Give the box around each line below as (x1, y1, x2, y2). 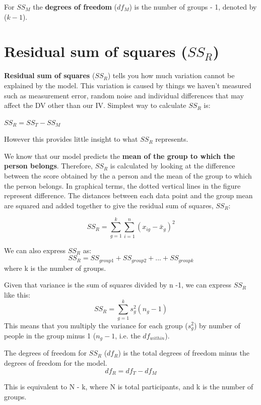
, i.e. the (115, 330, 141, 340)
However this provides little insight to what (4, 134, 138, 144)
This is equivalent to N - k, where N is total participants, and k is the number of (4, 381, 253, 392)
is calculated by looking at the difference (110, 160, 235, 171)
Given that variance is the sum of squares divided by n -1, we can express (4, 279, 231, 290)
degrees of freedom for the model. (4, 358, 107, 368)
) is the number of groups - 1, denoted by (129, 2, 257, 12)
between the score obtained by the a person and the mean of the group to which (4, 170, 252, 181)
